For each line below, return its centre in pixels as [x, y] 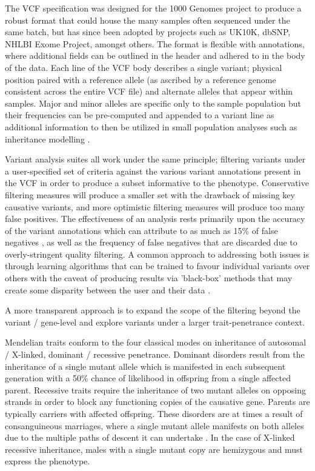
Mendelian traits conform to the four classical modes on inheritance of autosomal [156, 342]
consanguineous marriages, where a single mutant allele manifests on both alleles [154, 425]
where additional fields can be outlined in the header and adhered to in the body [155, 55]
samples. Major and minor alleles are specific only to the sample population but [153, 103]
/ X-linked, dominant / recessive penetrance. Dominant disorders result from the [155, 354]
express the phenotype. [48, 461]
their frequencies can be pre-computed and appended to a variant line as [140, 115]
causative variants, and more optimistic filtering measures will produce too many [155, 206]
